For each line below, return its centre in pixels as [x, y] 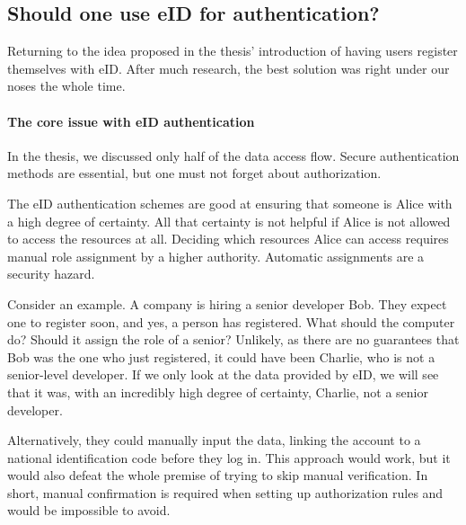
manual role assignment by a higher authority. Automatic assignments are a [216, 256]
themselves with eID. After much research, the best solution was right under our [229, 68]
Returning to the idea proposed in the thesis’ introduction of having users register [233, 51]
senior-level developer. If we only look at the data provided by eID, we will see [223, 374]
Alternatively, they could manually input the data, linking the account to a [214, 440]
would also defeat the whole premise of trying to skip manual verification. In [218, 475]
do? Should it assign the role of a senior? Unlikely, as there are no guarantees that [233, 339]
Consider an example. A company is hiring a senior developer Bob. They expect [227, 303]
